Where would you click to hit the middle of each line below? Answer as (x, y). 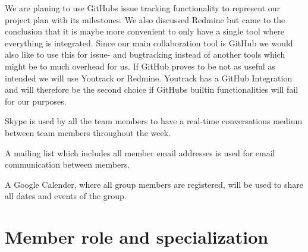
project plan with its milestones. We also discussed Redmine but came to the (145, 19)
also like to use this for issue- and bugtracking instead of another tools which (145, 54)
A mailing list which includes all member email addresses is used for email (140, 152)
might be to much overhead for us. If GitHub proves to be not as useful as (140, 66)
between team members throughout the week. (88, 132)
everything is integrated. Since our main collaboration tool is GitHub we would (149, 42)
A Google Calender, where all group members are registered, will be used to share (154, 184)
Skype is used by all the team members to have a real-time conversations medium (154, 121)
